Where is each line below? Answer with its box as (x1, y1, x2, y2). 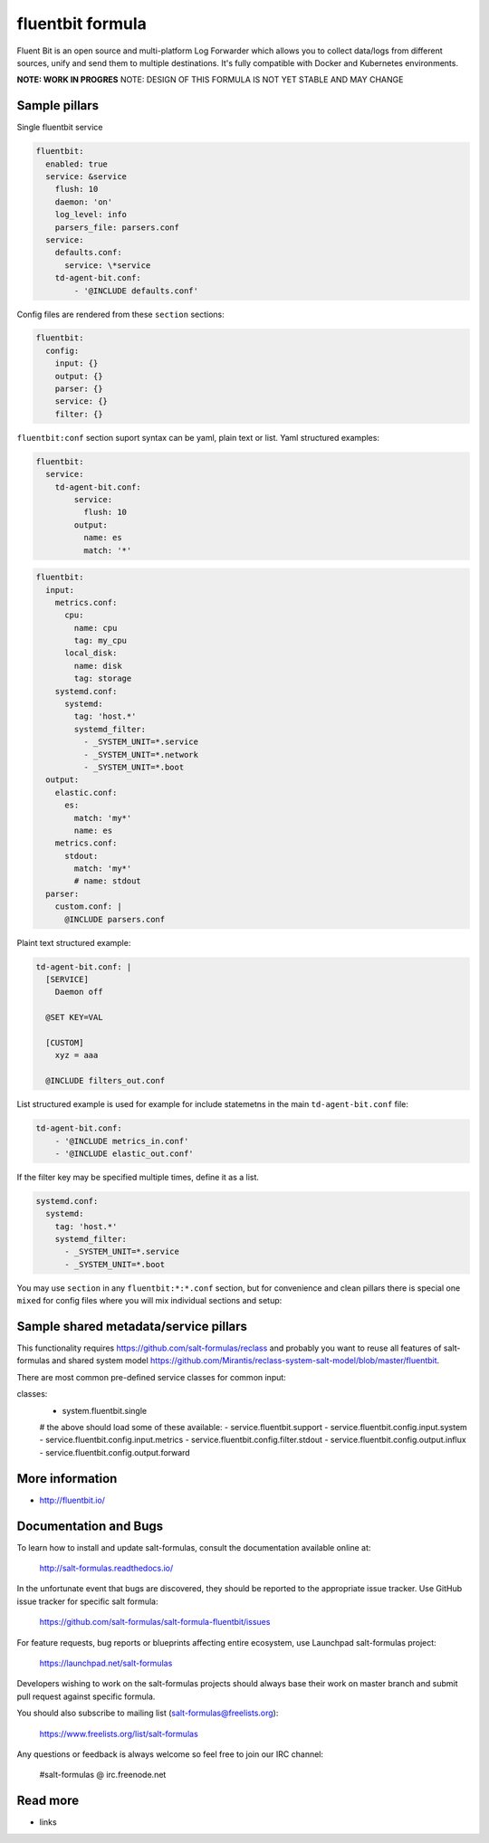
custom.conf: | (54, 902, 122, 912)
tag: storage (73, 673, 132, 683)
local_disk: (64, 648, 118, 658)
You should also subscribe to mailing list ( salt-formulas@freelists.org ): (16, 1707, 279, 1719)
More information (16, 1471, 118, 1486)
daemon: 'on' (54, 196, 113, 207)
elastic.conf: (54, 788, 118, 797)
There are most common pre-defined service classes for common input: (16, 1371, 287, 1382)
